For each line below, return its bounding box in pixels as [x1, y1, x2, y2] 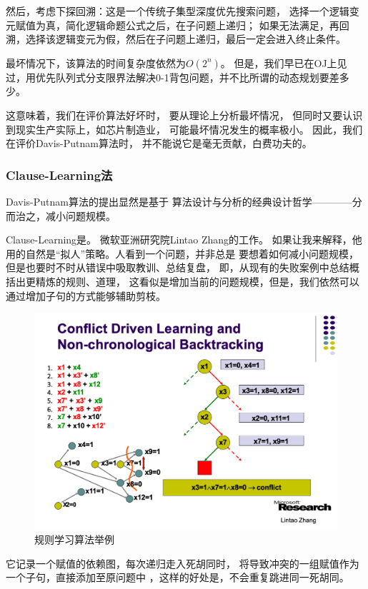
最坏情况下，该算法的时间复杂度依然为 [6, 55, 186, 70]
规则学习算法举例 [34, 532, 114, 547]
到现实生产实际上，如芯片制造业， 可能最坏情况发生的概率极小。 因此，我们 [6, 121, 363, 136]
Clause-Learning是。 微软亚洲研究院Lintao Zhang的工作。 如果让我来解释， [6, 232, 352, 247]
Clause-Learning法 [6, 166, 113, 183]
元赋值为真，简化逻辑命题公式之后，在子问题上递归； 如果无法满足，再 [6, 17, 339, 32]
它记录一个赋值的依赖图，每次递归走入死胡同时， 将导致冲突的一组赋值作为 [6, 555, 359, 570]
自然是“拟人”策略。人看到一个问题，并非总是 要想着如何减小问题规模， [25, 246, 359, 261]
